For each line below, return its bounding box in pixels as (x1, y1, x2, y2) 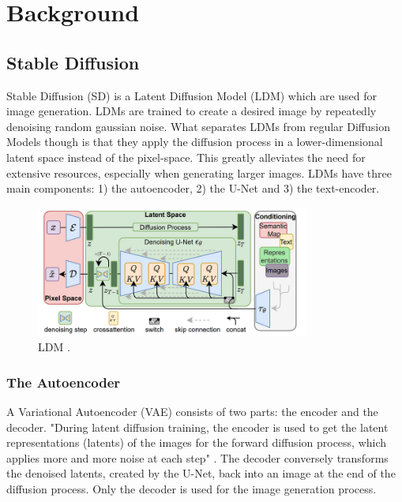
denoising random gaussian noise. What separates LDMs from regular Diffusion (6, 118, 390, 134)
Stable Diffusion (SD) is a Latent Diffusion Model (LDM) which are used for (6, 87, 378, 103)
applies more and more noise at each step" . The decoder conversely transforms (6, 449, 389, 466)
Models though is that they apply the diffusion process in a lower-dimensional (6, 133, 383, 150)
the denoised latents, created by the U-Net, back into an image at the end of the (6, 465, 396, 481)
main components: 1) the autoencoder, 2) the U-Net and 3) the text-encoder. (6, 180, 380, 197)
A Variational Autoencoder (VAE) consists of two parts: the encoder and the (6, 403, 378, 419)
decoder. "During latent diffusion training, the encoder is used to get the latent (6, 418, 389, 435)
